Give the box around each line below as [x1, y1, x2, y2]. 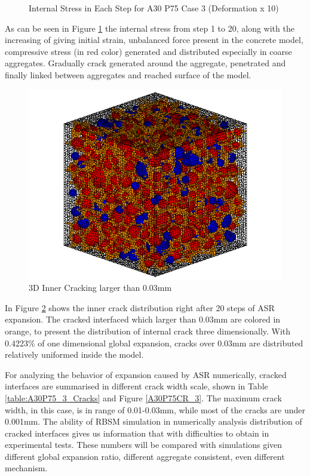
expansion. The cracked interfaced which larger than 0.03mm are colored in [5, 313, 281, 325]
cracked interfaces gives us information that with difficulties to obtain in [5, 426, 269, 439]
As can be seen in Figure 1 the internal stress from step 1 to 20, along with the [5, 22, 294, 34]
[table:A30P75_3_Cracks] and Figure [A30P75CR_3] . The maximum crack [5, 391, 282, 404]
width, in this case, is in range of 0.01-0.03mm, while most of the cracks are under [5, 403, 305, 416]
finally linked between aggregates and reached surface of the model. [5, 68, 251, 81]
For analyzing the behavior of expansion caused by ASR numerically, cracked [5, 368, 287, 380]
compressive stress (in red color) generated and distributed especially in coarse [5, 45, 292, 57]
